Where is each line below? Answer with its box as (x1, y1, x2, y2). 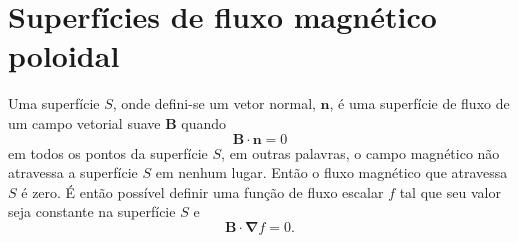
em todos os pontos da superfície (8, 142, 208, 163)
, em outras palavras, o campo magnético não (221, 142, 500, 163)
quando (181, 112, 227, 133)
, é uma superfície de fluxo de (329, 93, 510, 114)
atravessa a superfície (8, 162, 138, 183)
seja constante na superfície (8, 201, 176, 222)
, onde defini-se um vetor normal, (112, 93, 316, 114)
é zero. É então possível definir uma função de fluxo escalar (21, 181, 384, 202)
